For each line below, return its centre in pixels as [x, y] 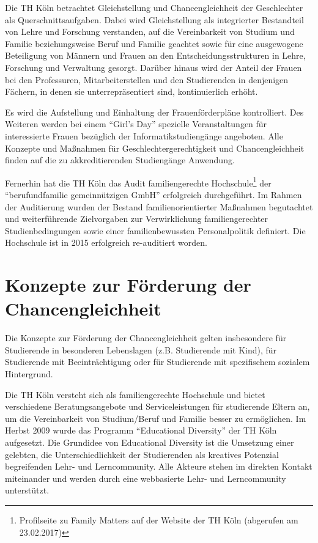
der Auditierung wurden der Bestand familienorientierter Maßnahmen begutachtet [159, 206]
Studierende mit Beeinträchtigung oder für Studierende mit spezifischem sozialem [157, 362]
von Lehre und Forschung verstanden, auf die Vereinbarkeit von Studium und [150, 31]
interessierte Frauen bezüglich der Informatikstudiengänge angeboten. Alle [144, 135]
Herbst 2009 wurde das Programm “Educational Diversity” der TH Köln [141, 430]
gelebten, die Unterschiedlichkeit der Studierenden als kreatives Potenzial [142, 454]
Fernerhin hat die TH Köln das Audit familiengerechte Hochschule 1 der [138, 182]
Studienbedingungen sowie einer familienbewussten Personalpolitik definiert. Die [155, 230]
